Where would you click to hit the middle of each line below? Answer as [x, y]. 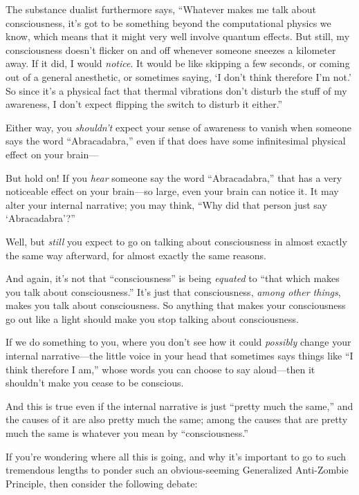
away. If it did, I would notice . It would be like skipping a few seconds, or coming [178, 63]
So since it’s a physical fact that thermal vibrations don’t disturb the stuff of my [176, 90]
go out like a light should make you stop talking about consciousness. [152, 318]
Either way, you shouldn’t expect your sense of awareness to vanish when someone [179, 127]
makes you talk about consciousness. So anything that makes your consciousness [176, 305]
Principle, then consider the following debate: [102, 483]
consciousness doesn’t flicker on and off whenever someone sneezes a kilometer [171, 49]
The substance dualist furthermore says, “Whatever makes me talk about [161, 9]
